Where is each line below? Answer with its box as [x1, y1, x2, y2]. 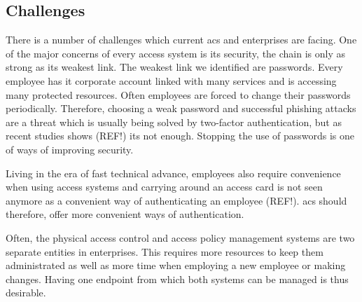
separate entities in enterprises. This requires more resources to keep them [6, 244, 323, 259]
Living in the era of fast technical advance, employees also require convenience [6, 165, 341, 180]
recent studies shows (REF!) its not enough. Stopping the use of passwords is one [6, 128, 355, 143]
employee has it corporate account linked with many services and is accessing [6, 73, 337, 88]
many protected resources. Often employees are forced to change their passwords [6, 87, 351, 102]
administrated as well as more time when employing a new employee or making [6, 258, 346, 273]
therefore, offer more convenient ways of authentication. [6, 207, 244, 221]
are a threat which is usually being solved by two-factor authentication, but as [6, 114, 342, 129]
